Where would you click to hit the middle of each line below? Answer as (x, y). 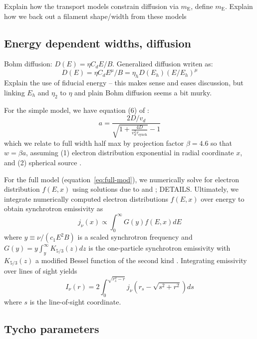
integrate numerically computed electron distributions (86, 198)
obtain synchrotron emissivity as (54, 208)
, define (202, 6)
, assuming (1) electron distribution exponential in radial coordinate (130, 153)
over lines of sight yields (41, 271)
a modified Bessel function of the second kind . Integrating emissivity (141, 260)
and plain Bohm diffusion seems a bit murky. (143, 92)
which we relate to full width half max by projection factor (94, 143)
